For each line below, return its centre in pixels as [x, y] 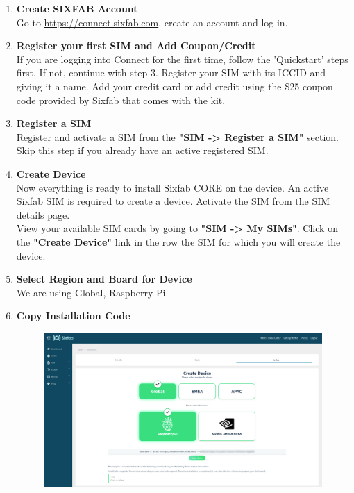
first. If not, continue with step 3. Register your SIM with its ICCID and [171, 73]
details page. [43, 214]
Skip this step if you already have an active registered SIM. [142, 150]
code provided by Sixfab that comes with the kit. [121, 100]
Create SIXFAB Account [77, 8]
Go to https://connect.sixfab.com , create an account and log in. [152, 22]
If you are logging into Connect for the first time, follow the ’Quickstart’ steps [182, 59]
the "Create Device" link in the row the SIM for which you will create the [178, 241]
